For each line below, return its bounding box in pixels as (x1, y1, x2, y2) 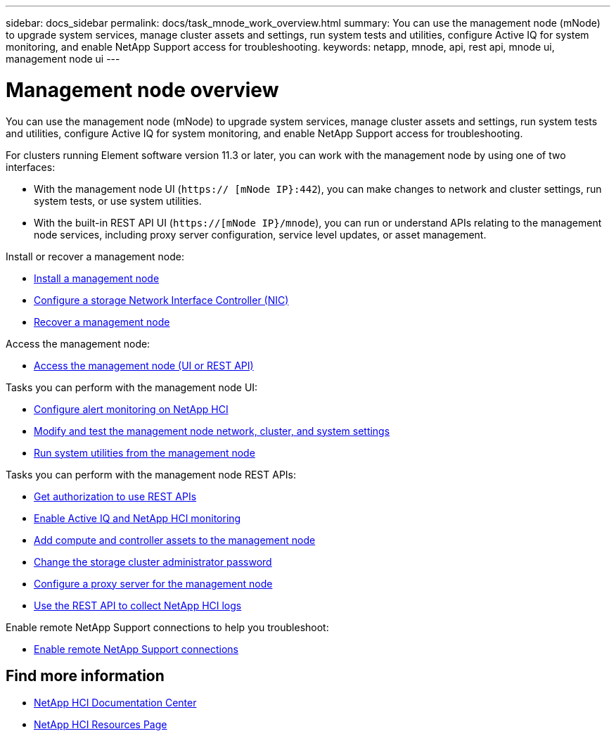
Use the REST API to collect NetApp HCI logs (34, 599, 242, 611)
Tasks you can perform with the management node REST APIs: (6, 468, 297, 481)
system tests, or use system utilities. (34, 194, 202, 207)
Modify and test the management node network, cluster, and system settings (34, 424, 390, 437)
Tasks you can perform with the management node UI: (6, 381, 258, 393)
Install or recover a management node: (6, 250, 184, 262)
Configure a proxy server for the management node (34, 577, 273, 590)
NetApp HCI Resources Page (34, 718, 167, 731)
